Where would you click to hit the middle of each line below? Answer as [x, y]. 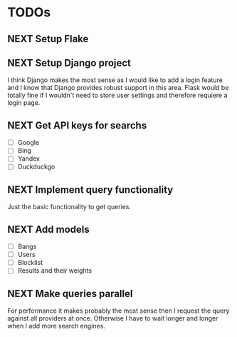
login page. [24, 103]
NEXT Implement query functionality [90, 190]
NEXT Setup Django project [69, 62]
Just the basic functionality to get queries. [69, 207]
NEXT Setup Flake [48, 39]
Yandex [29, 159]
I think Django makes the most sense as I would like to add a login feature [115, 80]
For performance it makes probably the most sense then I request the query [118, 311]
